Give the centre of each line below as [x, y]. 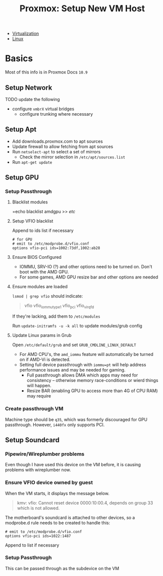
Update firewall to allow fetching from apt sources [63, 146]
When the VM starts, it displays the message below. [57, 493]
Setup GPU [22, 178]
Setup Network [29, 88]
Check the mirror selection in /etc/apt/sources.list [72, 157]
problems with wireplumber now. [38, 470]
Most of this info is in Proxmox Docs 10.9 [47, 72]
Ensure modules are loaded [40, 287]
